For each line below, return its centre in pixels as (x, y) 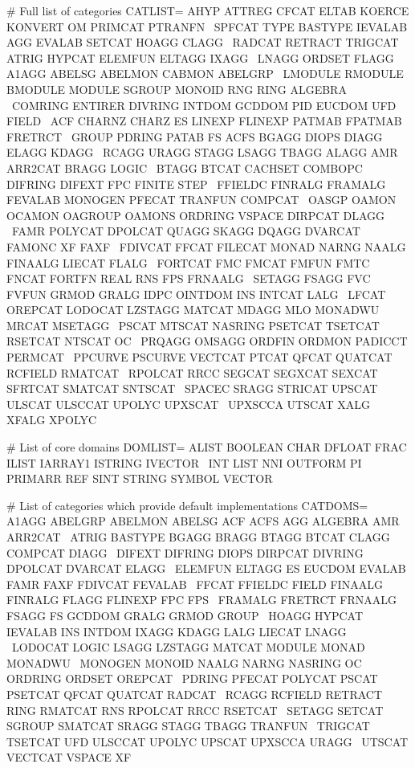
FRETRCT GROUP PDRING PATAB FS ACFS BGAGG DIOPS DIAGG (195, 136)
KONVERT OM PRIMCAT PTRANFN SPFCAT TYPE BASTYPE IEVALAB (207, 26)
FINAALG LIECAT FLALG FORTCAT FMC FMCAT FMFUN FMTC (188, 262)
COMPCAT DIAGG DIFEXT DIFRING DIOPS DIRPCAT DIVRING (185, 552)
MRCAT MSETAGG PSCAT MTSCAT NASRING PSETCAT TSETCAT (193, 325)
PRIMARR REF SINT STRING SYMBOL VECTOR (140, 478)
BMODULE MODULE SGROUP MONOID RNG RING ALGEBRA (177, 89)
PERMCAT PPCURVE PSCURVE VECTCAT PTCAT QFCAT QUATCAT (199, 357)
